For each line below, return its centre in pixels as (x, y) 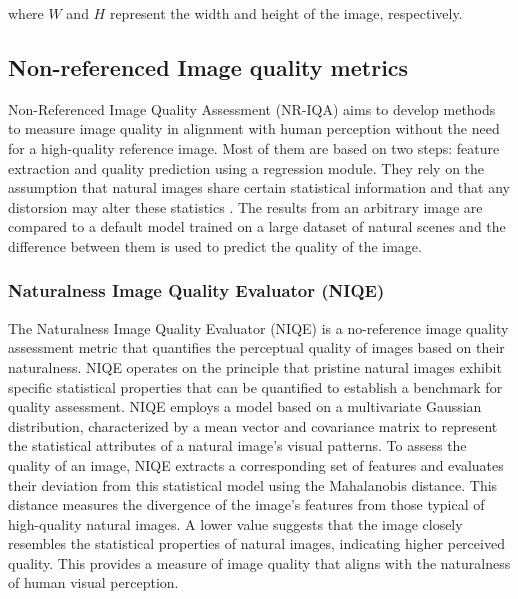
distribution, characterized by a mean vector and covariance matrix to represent (253, 425)
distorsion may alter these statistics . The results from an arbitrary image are (245, 206)
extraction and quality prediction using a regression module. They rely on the (246, 167)
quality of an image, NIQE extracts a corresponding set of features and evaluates (256, 464)
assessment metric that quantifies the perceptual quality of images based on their (256, 347)
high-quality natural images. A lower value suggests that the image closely (235, 523)
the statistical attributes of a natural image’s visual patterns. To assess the (237, 445)
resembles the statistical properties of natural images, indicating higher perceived (256, 543)
